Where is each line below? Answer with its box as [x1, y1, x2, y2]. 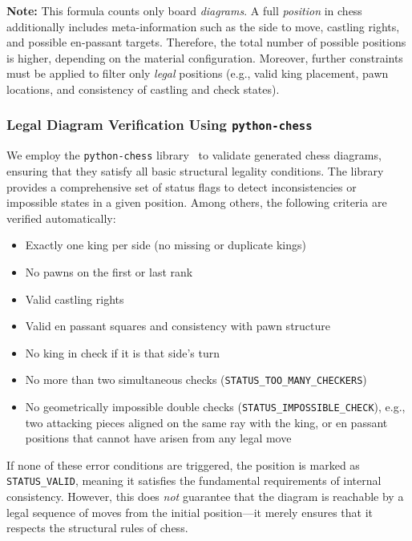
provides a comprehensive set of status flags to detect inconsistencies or [6, 178, 357, 195]
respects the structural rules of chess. [6, 519, 188, 536]
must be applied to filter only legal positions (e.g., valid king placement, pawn [6, 65, 389, 82]
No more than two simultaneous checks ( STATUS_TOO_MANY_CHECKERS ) [25, 371, 367, 388]
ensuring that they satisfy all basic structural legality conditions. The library [6, 163, 384, 179]
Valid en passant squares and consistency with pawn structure [25, 317, 331, 334]
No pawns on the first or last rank [25, 263, 193, 280]
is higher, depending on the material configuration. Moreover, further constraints [6, 49, 403, 66]
